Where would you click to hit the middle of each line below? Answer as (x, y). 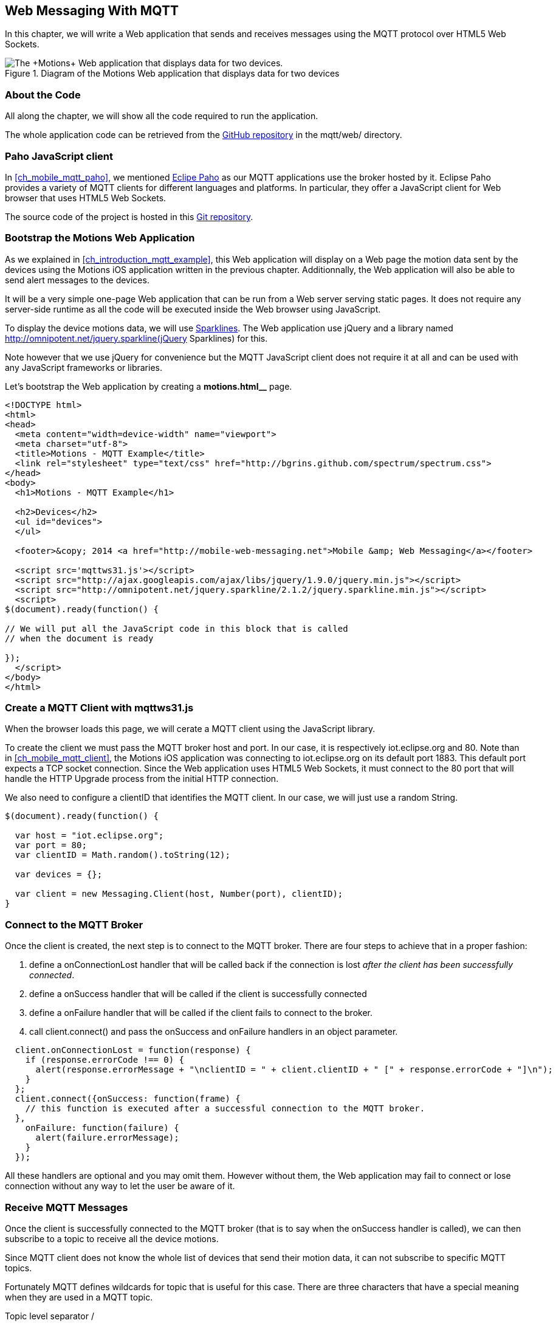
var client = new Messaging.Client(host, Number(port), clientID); (179, 894)
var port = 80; (51, 845)
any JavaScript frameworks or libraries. (84, 367)
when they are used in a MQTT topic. (79, 1297)
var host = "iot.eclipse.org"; (89, 836)
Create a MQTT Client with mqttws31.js (99, 708)
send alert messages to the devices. (77, 280)
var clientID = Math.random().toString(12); (122, 855)
